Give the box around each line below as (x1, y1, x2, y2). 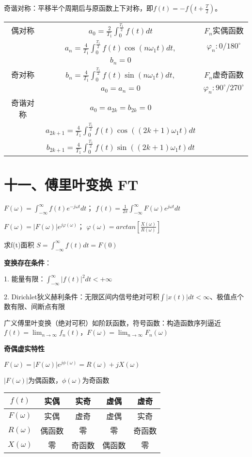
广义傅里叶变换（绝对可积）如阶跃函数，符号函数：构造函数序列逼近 (4, 317, 221, 327)
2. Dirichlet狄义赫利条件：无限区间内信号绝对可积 (4, 292, 159, 302)
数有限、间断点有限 (4, 301, 65, 311)
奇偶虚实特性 (4, 343, 45, 353)
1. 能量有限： (4, 274, 46, 284)
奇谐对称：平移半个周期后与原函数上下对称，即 (4, 3, 153, 13)
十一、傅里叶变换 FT (4, 175, 139, 195)
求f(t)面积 (4, 239, 34, 249)
